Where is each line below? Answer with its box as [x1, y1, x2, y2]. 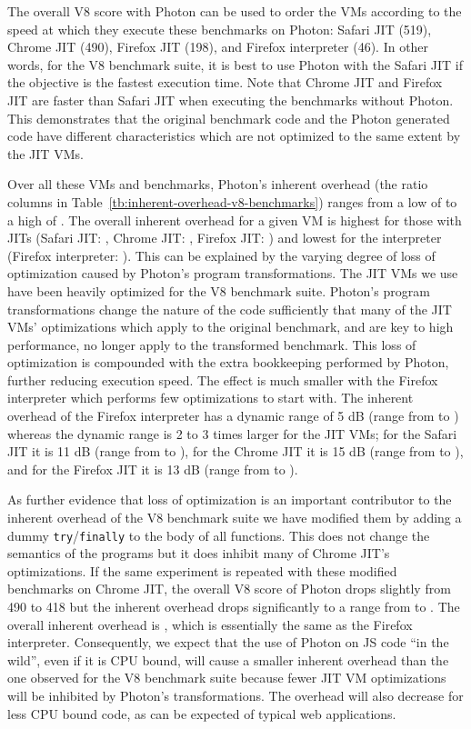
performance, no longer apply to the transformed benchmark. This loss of [7, 335, 416, 354]
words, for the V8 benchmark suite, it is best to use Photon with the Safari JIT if [7, 55, 464, 74]
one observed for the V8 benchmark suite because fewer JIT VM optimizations [7, 668, 446, 687]
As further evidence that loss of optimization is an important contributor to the [7, 490, 452, 509]
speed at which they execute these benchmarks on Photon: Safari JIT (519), [7, 19, 432, 38]
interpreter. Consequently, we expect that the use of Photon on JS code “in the [7, 633, 449, 652]
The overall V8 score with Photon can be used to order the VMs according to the [7, 2, 462, 20]
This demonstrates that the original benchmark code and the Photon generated [7, 108, 450, 127]
